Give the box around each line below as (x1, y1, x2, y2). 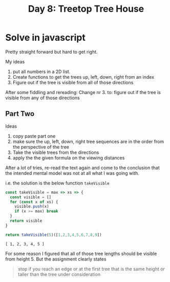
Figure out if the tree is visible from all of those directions (12, 79, 134, 85)
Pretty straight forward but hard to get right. (5, 49, 98, 55)
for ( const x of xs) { (10, 199, 58, 204)
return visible (10, 218, 42, 223)
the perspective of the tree (12, 144, 69, 150)
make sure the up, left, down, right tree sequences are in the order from (12, 138, 164, 145)
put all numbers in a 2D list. (12, 68, 71, 75)
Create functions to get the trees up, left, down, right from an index (12, 74, 155, 80)
